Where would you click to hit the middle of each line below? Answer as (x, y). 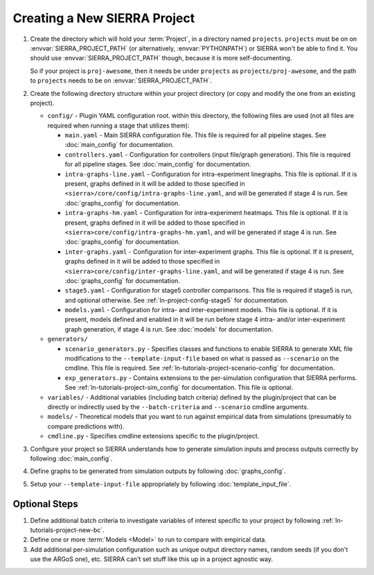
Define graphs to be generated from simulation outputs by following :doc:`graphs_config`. (158, 471)
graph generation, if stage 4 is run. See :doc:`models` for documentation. (169, 329)
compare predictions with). (86, 426)
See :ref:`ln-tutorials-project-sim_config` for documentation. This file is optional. (179, 388)
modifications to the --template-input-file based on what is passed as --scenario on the (202, 359)
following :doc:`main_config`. (71, 458)
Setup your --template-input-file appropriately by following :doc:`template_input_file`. (161, 484)
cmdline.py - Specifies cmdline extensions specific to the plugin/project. (153, 436)
